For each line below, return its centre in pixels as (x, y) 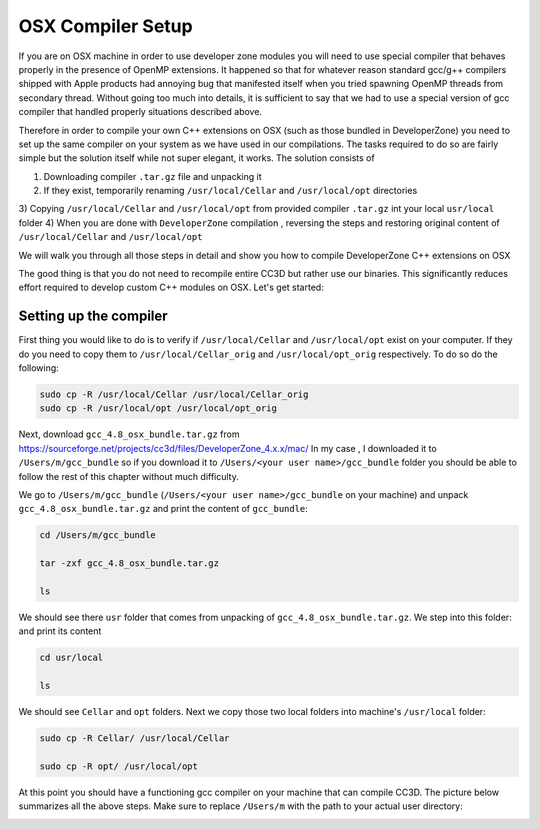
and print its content (60, 631)
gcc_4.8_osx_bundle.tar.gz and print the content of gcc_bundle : (163, 509)
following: (38, 368)
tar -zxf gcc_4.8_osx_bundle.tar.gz (129, 563)
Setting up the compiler (93, 316)
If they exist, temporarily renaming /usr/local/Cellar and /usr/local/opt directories (230, 191)
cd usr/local (71, 658)
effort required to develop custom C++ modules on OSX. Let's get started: (171, 287)
